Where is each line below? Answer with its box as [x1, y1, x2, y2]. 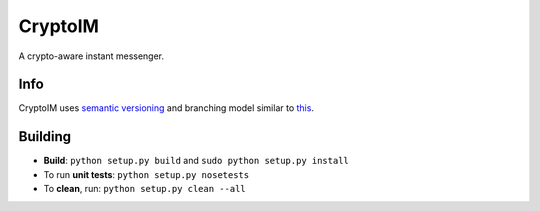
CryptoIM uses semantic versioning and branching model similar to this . [18, 102, 315, 114]
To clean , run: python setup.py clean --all [43, 183, 246, 195]
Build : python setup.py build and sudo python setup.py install [43, 155, 350, 167]
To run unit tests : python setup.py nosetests [43, 168, 250, 180]
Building [18, 128, 72, 145]
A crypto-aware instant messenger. [18, 50, 165, 62]
